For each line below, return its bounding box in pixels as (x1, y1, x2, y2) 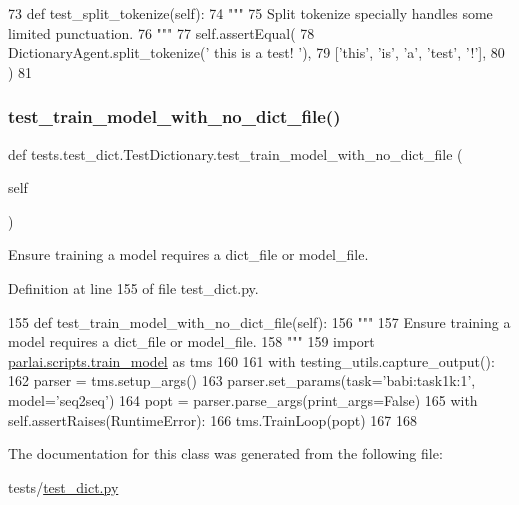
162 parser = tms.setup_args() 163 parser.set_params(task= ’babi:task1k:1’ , (8, 370, 476, 391)
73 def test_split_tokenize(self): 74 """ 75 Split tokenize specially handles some (8, 3, 493, 23)
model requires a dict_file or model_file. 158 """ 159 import (8, 331, 375, 352)
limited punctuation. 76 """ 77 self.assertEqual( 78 (8, 22, 315, 43)
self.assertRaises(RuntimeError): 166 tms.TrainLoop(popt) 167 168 (8, 409, 418, 430)
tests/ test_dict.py (8, 476, 119, 497)
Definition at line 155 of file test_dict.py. (8, 277, 259, 298)
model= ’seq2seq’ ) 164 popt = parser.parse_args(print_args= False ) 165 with (8, 389, 478, 410)
